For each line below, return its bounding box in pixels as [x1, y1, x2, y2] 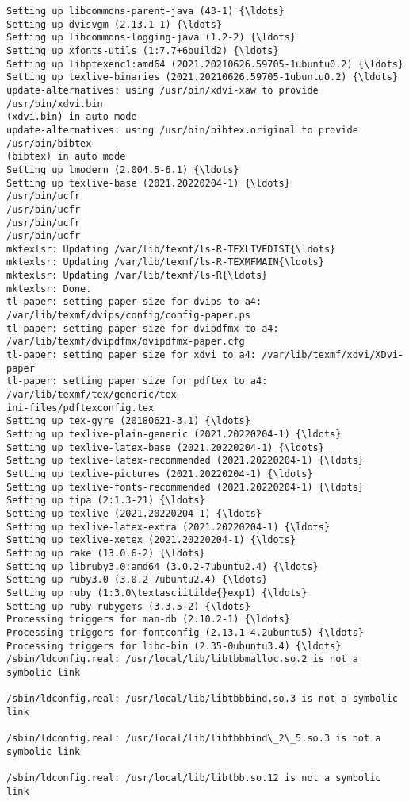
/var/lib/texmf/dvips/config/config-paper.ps [6, 310, 250, 322]
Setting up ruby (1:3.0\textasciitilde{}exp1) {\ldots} [6, 587, 308, 599]
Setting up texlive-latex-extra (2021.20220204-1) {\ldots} [6, 521, 331, 533]
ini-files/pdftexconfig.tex [6, 402, 155, 414]
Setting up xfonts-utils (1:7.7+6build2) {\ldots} [6, 44, 279, 56]
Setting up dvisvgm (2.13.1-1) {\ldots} [6, 18, 223, 30]
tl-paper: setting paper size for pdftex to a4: [6, 375, 268, 387]
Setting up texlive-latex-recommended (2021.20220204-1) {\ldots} [6, 455, 365, 467]
